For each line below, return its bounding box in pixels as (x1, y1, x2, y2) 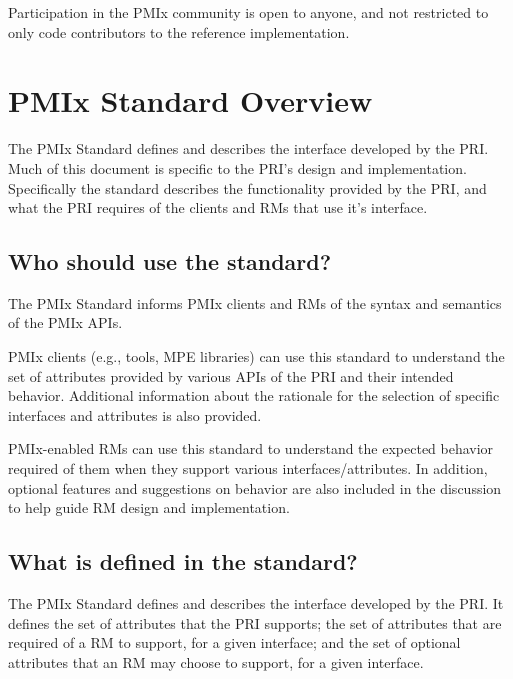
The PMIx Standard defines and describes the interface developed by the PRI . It (8, 593, 504, 614)
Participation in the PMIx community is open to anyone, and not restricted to (8, 2, 489, 22)
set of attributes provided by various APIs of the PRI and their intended (8, 365, 454, 386)
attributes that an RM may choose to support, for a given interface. (8, 651, 424, 672)
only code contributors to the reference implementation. (8, 21, 350, 42)
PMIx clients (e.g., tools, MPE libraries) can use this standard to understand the (8, 346, 505, 367)
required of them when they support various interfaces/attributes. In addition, (8, 458, 488, 479)
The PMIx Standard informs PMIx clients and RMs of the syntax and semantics (8, 292, 502, 313)
